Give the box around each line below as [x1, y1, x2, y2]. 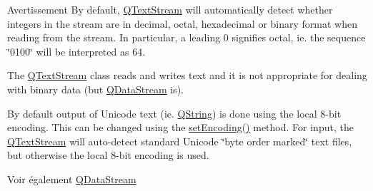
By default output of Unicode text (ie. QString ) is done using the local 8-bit [7, 105, 342, 120]
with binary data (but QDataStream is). [7, 81, 184, 96]
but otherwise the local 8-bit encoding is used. [7, 148, 209, 162]
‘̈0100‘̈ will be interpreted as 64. [7, 43, 146, 58]
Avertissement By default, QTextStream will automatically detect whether [7, 2, 333, 16]
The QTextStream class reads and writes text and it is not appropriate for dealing [7, 68, 367, 83]
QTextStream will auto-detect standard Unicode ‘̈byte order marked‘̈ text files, [7, 133, 352, 148]
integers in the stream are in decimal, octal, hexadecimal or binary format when [7, 16, 357, 31]
